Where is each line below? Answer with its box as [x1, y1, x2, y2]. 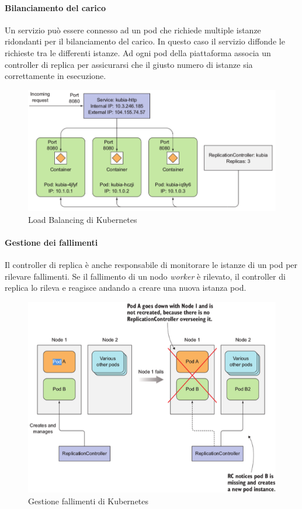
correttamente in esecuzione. [5, 70, 106, 82]
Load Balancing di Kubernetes [28, 213, 137, 225]
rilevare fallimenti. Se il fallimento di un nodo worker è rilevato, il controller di [5, 270, 286, 282]
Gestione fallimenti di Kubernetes [28, 494, 149, 507]
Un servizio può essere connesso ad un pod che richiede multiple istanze [5, 23, 261, 36]
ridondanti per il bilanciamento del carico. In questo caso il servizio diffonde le [5, 35, 285, 47]
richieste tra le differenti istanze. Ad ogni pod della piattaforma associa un [5, 46, 271, 59]
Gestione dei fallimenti [5, 236, 98, 248]
